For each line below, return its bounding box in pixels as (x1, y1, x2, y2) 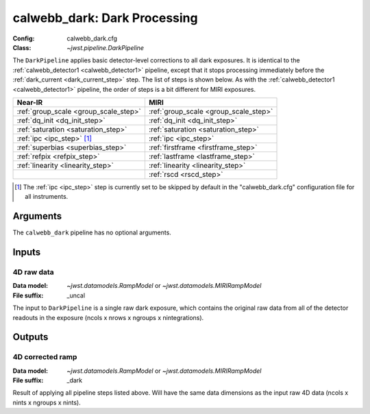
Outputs (12, 331, 49, 343)
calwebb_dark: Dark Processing (12, 10, 198, 25)
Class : (12, 43, 32, 51)
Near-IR (16, 97, 43, 107)
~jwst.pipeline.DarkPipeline (66, 43, 144, 51)
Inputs (12, 247, 41, 258)
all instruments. (25, 193, 69, 201)
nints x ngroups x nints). (12, 398, 82, 406)
